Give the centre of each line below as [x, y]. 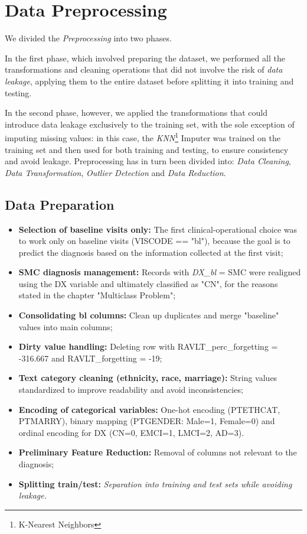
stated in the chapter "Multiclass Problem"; [97, 295]
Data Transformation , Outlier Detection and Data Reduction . [115, 172]
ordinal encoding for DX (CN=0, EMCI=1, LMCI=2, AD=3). [131, 432]
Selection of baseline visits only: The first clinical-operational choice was [158, 229]
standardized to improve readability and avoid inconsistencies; [131, 390]
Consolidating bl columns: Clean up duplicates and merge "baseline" [149, 315]
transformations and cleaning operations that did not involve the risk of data [144, 69]
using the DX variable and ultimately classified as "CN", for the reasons [148, 283]
